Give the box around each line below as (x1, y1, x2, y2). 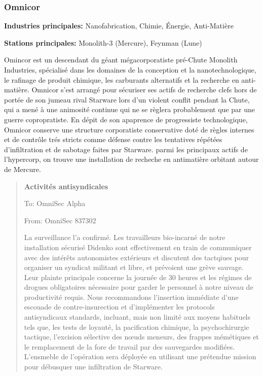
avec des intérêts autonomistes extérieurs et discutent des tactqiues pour (24, 252, 249, 262)
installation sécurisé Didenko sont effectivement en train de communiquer (24, 242, 252, 252)
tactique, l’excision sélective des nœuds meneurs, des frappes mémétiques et (24, 331, 259, 342)
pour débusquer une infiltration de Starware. (24, 361, 163, 372)
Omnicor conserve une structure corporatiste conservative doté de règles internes (4, 124, 254, 134)
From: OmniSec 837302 (24, 215, 96, 225)
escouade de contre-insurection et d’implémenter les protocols (24, 301, 215, 312)
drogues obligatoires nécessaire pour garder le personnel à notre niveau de (24, 282, 253, 292)
